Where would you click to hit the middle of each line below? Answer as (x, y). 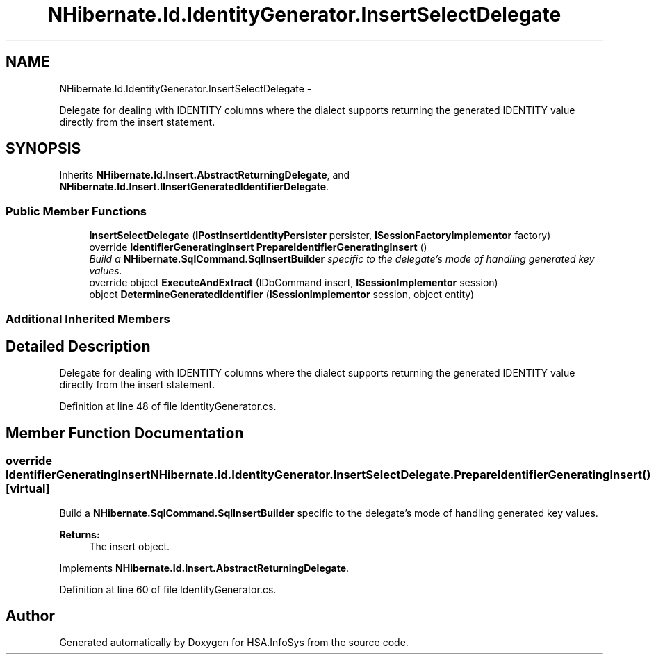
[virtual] (28, 489)
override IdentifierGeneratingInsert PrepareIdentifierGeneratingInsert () (258, 247)
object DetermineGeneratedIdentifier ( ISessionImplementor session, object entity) (282, 295)
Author (30, 616)
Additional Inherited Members (88, 319)
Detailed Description (78, 346)
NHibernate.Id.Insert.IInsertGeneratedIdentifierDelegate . (194, 187)
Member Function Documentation (125, 433)
